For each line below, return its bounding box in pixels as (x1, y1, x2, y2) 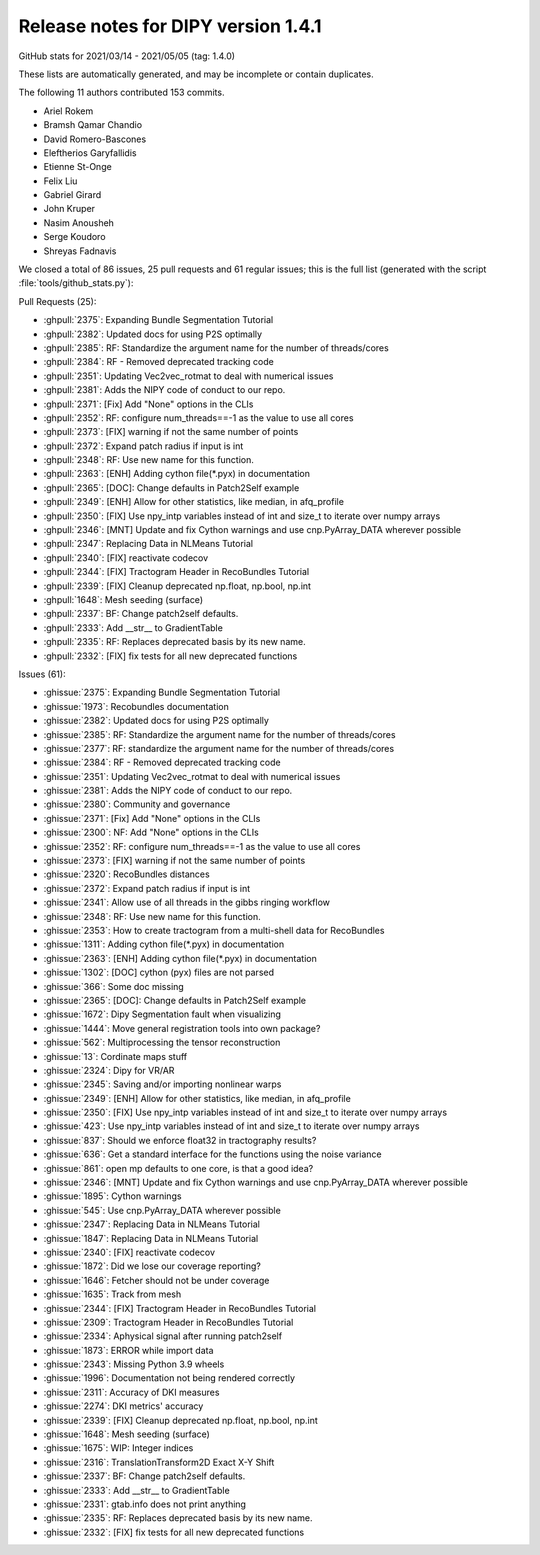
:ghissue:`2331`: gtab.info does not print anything (43, 1498, 247, 1510)
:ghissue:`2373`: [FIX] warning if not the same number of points (43, 855, 306, 867)
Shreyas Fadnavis (43, 245, 117, 257)
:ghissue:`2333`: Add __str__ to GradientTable (43, 1484, 230, 1496)
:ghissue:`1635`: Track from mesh (43, 1288, 182, 1300)
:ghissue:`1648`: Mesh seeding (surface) (43, 1428, 210, 1440)
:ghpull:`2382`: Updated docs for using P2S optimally (43, 328, 263, 340)
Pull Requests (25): (18, 295, 97, 307)
